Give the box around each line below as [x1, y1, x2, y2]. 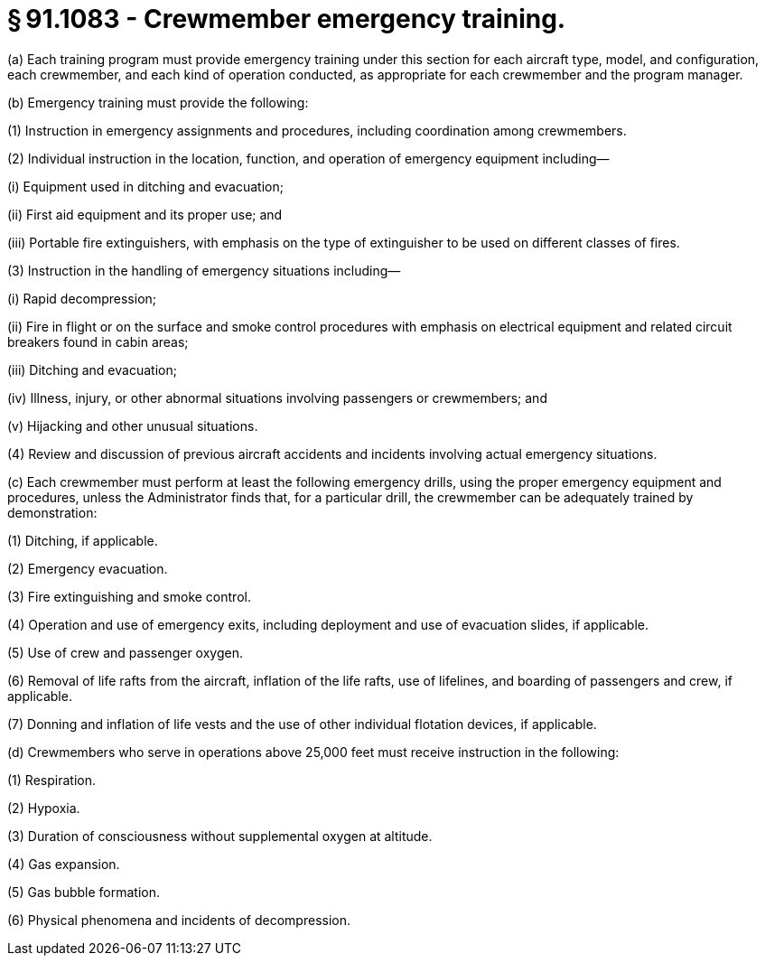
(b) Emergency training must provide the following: [7, 94, 309, 110]
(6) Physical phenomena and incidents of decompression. [7, 912, 351, 928]
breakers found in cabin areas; [7, 333, 189, 350]
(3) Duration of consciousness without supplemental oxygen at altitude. [7, 827, 433, 844]
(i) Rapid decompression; [7, 290, 157, 306]
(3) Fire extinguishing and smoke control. [7, 588, 251, 604]
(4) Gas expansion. [7, 855, 120, 872]
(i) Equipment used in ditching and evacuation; [7, 178, 284, 194]
